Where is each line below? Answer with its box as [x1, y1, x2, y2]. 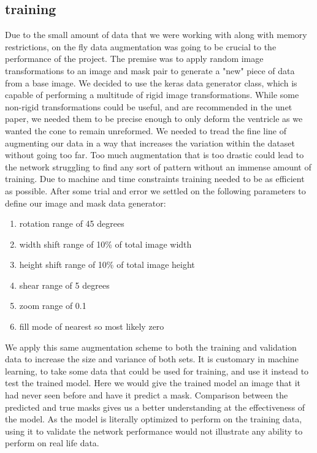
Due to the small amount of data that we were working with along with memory [5, 28, 307, 41]
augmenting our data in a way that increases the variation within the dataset [5, 136, 295, 149]
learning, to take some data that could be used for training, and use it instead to [5, 364, 309, 377]
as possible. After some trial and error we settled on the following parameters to [5, 184, 306, 197]
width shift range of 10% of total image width [19, 237, 192, 250]
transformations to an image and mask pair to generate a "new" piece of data [5, 64, 295, 77]
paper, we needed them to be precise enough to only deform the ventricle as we [5, 112, 303, 125]
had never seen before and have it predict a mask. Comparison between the [5, 389, 288, 402]
